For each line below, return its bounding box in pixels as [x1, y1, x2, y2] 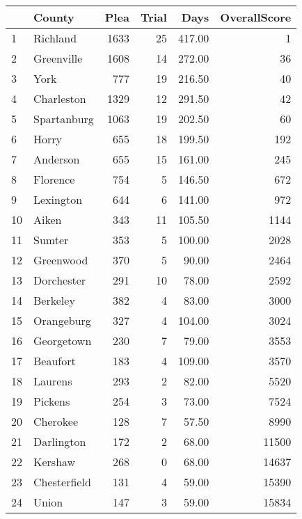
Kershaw [33, 454, 76, 470]
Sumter [33, 232, 69, 248]
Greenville [33, 50, 83, 66]
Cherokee [33, 413, 79, 429]
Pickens [33, 393, 70, 409]
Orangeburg [33, 312, 91, 328]
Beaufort [33, 353, 76, 369]
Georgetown [33, 333, 92, 349]
